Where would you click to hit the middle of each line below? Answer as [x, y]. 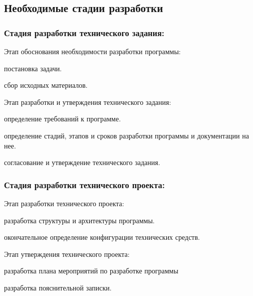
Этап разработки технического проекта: [64, 203]
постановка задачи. [33, 68]
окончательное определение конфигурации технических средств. [102, 237]
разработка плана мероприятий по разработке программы [91, 271]
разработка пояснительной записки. [58, 287]
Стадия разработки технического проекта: [84, 184]
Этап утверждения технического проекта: [67, 254]
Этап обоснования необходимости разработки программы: [92, 51]
